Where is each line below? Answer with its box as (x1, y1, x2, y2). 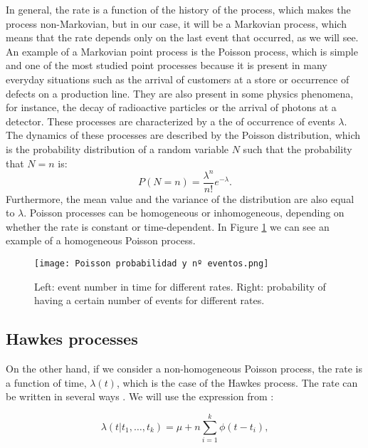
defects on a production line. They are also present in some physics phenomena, (6, 85, 354, 100)
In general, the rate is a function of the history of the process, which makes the (6, 2, 351, 16)
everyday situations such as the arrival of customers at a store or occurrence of (6, 71, 349, 86)
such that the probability (243, 141, 352, 156)
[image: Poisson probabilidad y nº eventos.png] (34, 259, 269, 269)
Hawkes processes (6, 328, 138, 350)
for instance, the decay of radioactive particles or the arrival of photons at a (6, 100, 337, 115)
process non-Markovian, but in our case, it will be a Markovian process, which (6, 16, 347, 31)
